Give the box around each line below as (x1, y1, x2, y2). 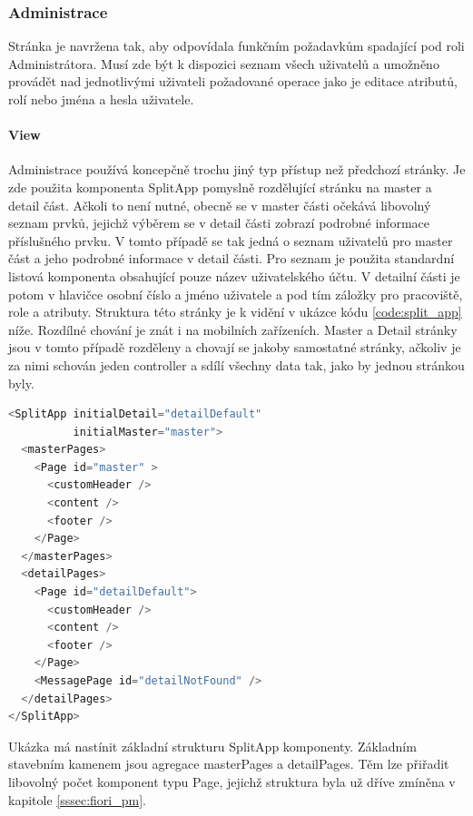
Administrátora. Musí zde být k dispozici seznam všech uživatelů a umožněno (8, 54, 439, 73)
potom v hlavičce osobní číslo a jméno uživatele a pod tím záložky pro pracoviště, (8, 284, 463, 303)
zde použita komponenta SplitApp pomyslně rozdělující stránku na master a (8, 177, 432, 196)
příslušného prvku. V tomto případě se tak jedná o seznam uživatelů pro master (8, 231, 453, 250)
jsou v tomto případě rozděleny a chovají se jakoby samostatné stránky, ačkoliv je (8, 338, 461, 357)
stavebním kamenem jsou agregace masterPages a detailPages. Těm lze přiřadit (8, 754, 449, 773)
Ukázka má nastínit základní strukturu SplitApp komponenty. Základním (8, 736, 417, 755)
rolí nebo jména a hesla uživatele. (8, 90, 194, 108)
